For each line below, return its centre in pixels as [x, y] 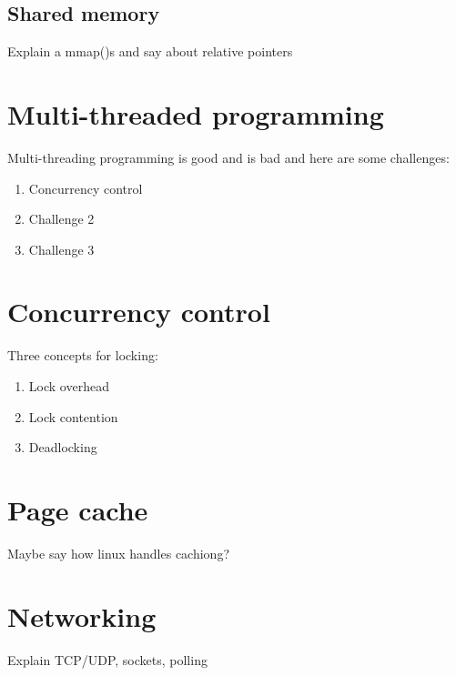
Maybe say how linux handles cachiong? [118, 553]
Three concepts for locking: [83, 355]
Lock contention [73, 416]
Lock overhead [69, 386]
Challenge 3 [61, 249]
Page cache [78, 509]
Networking [82, 615]
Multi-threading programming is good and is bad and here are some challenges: [228, 157]
